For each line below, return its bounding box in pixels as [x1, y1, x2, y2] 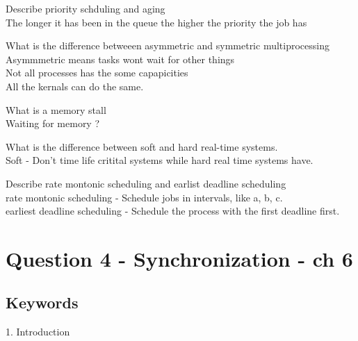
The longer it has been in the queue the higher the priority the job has [6, 15, 307, 29]
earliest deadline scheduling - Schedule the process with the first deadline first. [6, 203, 340, 218]
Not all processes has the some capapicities [6, 65, 188, 80]
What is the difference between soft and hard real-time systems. [6, 139, 278, 153]
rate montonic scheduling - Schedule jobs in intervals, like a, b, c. [6, 190, 283, 204]
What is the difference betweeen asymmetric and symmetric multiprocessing [6, 38, 329, 53]
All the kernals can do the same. [6, 78, 144, 93]
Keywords [6, 292, 79, 313]
